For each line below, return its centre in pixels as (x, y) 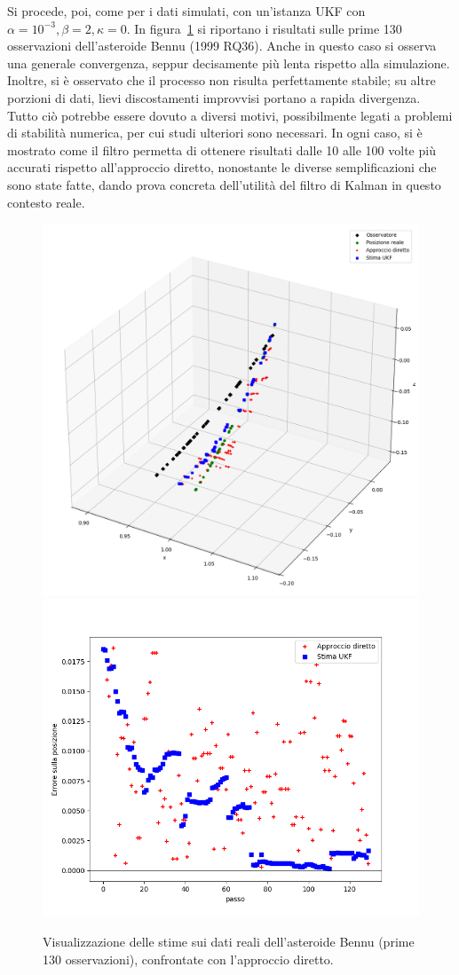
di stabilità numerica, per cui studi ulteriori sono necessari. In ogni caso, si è (215, 133)
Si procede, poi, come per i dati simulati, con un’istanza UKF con (186, 11)
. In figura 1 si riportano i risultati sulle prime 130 (264, 28)
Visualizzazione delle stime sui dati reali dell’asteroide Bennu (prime (229, 941)
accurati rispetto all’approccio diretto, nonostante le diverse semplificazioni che (222, 167)
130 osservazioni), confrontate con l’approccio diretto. (188, 959)
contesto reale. (46, 202)
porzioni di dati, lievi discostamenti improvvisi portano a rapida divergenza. (214, 97)
